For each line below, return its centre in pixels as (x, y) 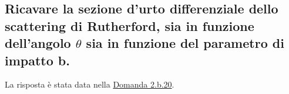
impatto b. (37, 60)
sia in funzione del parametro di (185, 43)
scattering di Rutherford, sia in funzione (130, 25)
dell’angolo (38, 43)
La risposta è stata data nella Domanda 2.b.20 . (90, 84)
